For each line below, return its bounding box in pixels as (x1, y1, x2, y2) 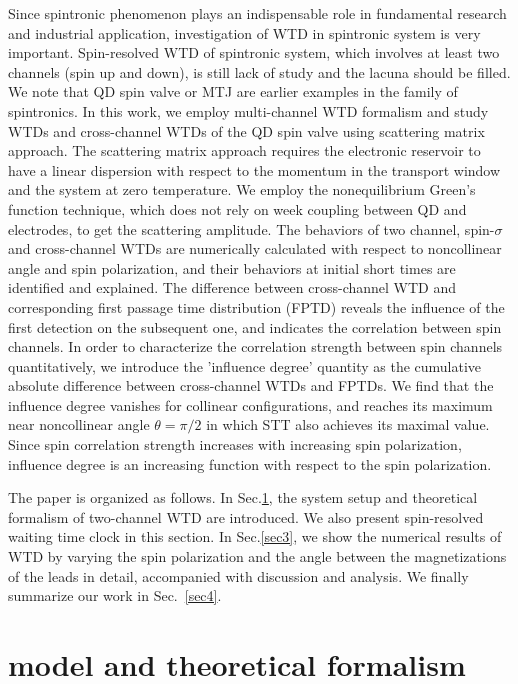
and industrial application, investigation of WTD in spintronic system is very (8, 22, 481, 43)
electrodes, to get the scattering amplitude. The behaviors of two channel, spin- (8, 218, 495, 239)
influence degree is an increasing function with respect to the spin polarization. (8, 453, 492, 474)
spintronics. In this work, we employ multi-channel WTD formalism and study (8, 100, 489, 121)
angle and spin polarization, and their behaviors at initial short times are (8, 257, 456, 278)
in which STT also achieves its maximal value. (206, 414, 490, 435)
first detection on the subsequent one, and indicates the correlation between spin (8, 316, 502, 337)
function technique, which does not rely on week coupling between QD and (8, 198, 467, 219)
